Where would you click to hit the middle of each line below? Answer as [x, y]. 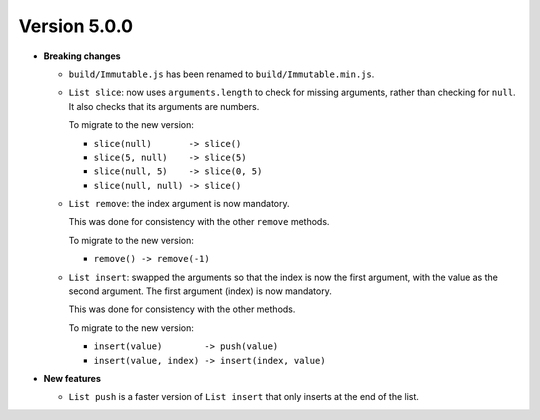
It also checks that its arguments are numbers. [164, 106]
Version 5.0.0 [76, 26]
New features [72, 378]
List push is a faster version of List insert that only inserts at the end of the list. [244, 397]
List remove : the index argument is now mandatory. [179, 204]
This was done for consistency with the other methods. [182, 309]
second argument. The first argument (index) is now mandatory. [200, 291]
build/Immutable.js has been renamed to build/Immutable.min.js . [221, 74]
